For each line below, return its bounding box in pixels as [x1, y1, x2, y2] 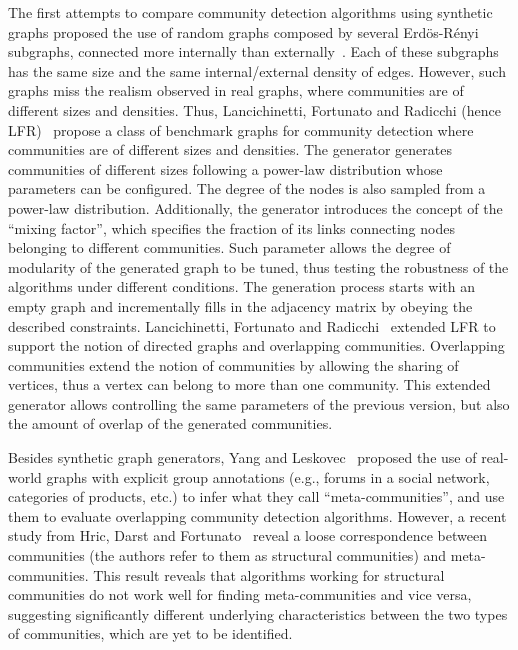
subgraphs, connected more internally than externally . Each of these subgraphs [8, 41, 499, 62]
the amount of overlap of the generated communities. [8, 413, 333, 434]
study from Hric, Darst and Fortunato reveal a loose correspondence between [8, 525, 487, 546]
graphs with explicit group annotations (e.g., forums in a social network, [46, 466, 490, 487]
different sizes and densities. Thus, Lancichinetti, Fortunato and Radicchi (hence [8, 99, 501, 120]
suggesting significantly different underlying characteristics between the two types [8, 603, 508, 624]
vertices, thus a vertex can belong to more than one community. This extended [8, 374, 491, 395]
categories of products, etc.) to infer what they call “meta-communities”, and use [8, 486, 505, 507]
